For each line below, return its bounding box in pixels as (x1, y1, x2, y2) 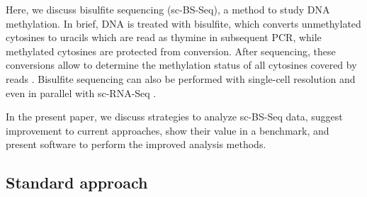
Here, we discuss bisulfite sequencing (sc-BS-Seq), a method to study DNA (6, 2, 330, 16)
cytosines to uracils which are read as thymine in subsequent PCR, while (6, 30, 322, 45)
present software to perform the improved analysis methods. (6, 137, 266, 152)
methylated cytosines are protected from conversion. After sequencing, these (6, 43, 336, 58)
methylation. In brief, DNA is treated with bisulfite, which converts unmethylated (6, 16, 361, 30)
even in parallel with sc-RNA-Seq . (6, 85, 157, 100)
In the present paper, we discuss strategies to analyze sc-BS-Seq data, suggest (6, 109, 343, 124)
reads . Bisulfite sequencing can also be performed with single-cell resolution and (6, 71, 356, 86)
